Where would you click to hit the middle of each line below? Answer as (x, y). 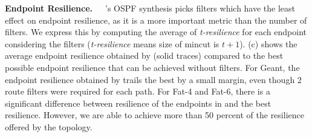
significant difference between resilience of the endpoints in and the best (138, 103)
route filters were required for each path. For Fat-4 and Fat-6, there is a (138, 91)
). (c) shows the (268, 43)
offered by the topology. (49, 126)
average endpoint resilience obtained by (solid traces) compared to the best (144, 55)
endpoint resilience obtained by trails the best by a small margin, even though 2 (153, 79)
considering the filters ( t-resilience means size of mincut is (112, 43)
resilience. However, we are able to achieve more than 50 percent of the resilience (154, 115)
